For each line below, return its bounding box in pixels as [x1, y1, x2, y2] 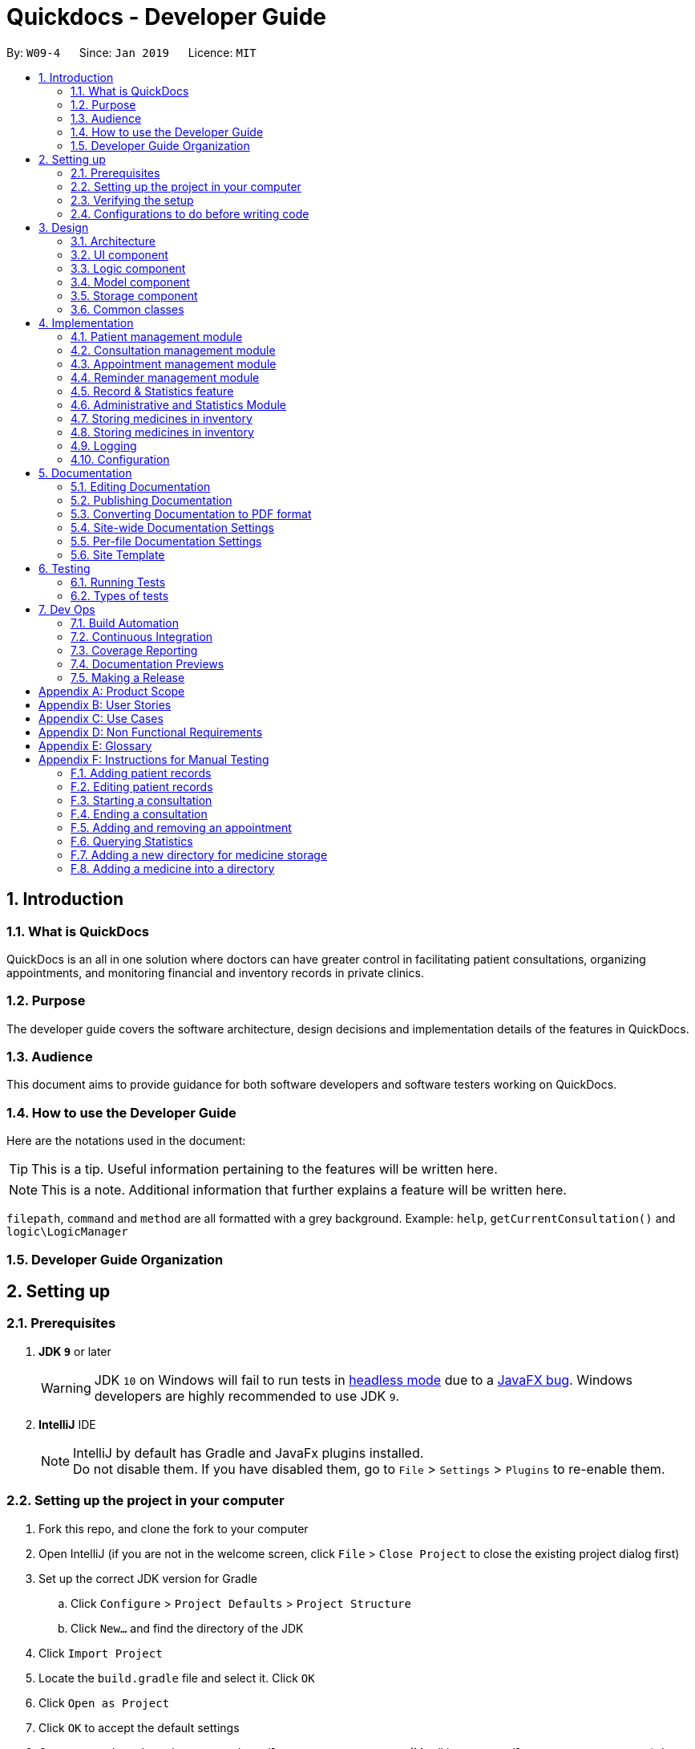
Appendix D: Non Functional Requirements [38, 724, 263, 739]
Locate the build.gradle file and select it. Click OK [38, 1670, 315, 1685]
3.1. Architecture [71, 233, 156, 248]
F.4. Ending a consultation [71, 806, 208, 821]
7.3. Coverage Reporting [71, 643, 198, 657]
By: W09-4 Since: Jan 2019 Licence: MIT [6, 45, 257, 59]
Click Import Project [38, 1646, 163, 1660]
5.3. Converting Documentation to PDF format [71, 506, 312, 521]
